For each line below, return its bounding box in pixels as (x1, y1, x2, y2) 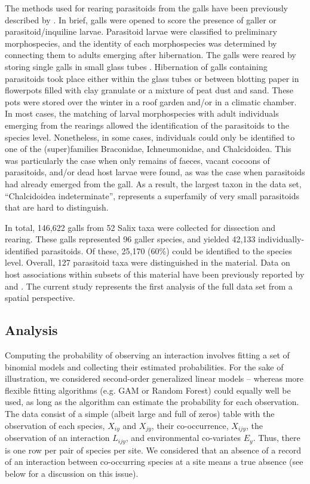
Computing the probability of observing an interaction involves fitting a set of (5, 349, 290, 361)
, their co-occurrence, (151, 419, 229, 431)
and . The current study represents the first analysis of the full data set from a (5, 279, 293, 292)
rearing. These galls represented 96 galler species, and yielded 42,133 (5, 233, 256, 245)
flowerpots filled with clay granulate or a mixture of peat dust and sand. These (5, 84, 294, 96)
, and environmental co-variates (125, 431, 241, 444)
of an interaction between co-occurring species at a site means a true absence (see (5, 455, 303, 468)
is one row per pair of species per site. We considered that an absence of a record (5, 443, 302, 456)
